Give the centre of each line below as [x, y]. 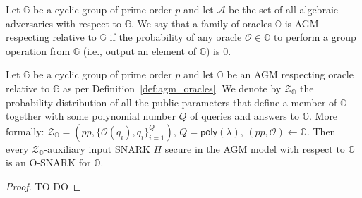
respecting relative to [51, 37]
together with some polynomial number [91, 116]
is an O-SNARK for [48, 162]
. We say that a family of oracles [201, 23]
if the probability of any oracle [176, 37]
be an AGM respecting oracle [290, 74]
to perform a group [315, 37]
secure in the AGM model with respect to [255, 148]
